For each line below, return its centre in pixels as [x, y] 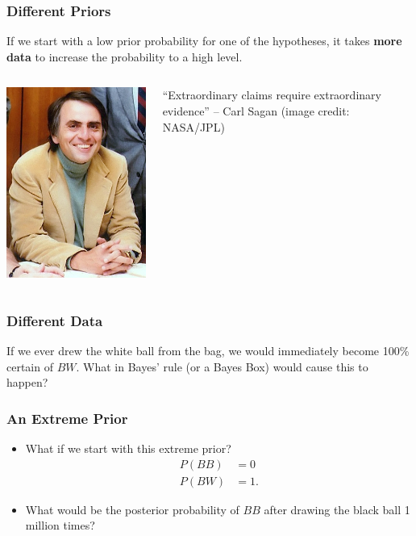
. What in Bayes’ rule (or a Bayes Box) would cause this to [222, 366]
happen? [27, 382]
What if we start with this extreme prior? [128, 448]
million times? [60, 525]
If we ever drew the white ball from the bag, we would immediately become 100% [208, 351]
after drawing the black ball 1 [337, 509]
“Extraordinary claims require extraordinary [272, 95]
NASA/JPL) [193, 126]
